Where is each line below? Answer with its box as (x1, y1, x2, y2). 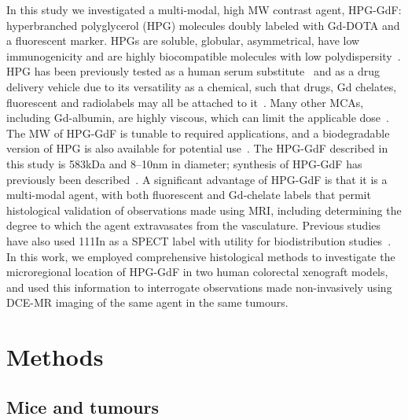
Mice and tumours (6, 394, 159, 418)
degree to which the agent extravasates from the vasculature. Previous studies (6, 217, 381, 234)
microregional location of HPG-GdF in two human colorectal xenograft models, (6, 263, 388, 280)
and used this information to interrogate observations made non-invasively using (6, 278, 392, 295)
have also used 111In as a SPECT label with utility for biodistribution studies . (6, 232, 391, 249)
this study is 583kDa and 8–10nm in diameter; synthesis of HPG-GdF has (6, 155, 362, 171)
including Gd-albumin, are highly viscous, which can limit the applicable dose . (6, 109, 389, 126)
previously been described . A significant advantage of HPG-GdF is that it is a (6, 171, 388, 187)
